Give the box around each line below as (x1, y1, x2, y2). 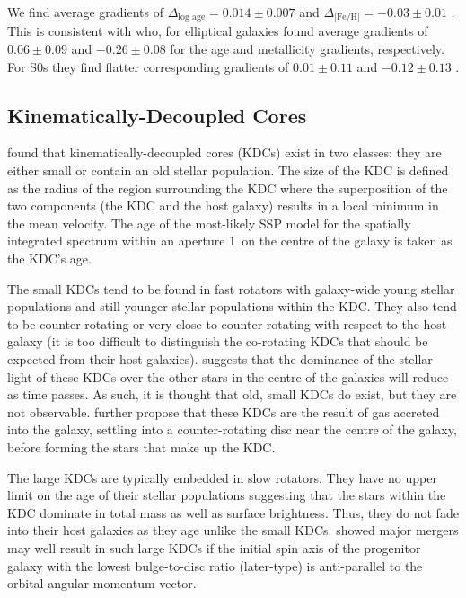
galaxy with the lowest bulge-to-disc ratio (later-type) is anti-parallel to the (7, 556, 423, 575)
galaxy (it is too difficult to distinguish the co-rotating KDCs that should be (7, 332, 428, 351)
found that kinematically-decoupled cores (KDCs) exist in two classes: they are (7, 143, 442, 162)
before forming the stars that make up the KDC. (7, 437, 276, 456)
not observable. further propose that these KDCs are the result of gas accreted (7, 402, 440, 421)
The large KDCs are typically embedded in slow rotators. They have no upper (7, 468, 437, 486)
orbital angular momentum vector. (7, 574, 197, 593)
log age (178, 13, 206, 22)
